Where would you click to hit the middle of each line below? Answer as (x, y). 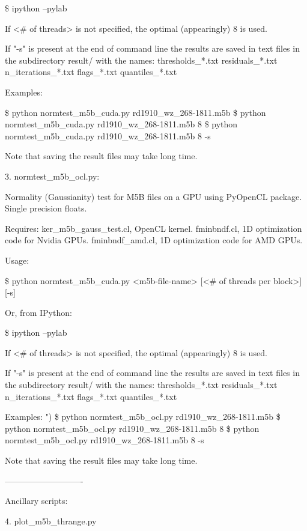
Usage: (17, 260)
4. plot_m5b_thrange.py (51, 520)
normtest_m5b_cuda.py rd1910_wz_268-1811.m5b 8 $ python (121, 124)
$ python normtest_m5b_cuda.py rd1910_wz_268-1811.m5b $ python (135, 112)
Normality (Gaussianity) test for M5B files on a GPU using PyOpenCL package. (153, 196)
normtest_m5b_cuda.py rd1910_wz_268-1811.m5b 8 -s (108, 135)
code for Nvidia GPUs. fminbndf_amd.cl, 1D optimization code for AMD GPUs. (154, 240)
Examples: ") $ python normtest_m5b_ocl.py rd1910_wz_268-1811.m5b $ (143, 417)
